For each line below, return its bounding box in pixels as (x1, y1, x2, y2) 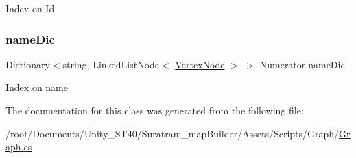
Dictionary (5, 57, 50, 71)
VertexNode (175, 57, 225, 71)
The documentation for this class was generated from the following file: (5, 103, 304, 117)
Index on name (5, 80, 68, 94)
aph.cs (5, 140, 32, 154)
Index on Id (5, 1, 55, 15)
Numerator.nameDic (259, 57, 345, 71)
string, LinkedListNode (62, 57, 160, 71)
